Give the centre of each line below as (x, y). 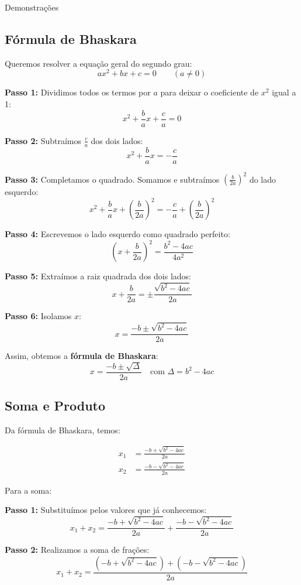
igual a (284, 92)
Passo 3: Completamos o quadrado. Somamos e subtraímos (112, 179)
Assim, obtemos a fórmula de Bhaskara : (82, 356)
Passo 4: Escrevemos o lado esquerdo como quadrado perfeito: (117, 234)
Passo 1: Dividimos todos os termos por (78, 92)
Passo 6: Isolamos (38, 316)
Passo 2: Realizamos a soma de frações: (77, 550)
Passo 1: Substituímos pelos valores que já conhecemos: (106, 510)
